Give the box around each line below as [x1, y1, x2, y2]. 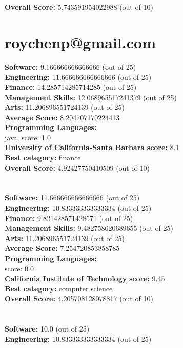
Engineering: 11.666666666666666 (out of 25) [5, 71, 152, 82]
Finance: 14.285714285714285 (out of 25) [5, 81, 137, 92]
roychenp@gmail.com [5, 31, 156, 52]
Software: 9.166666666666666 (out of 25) [5, 61, 136, 72]
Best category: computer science [5, 283, 113, 294]
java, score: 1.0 [5, 132, 51, 142]
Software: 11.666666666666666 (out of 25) [5, 192, 140, 203]
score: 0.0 [5, 263, 34, 273]
